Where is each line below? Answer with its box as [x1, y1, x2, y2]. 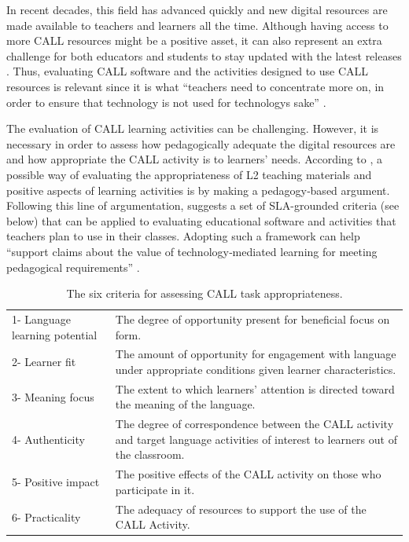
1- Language [12, 310, 71, 327]
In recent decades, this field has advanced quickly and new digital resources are [6, 2, 388, 17]
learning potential [12, 326, 98, 342]
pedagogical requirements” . [6, 258, 140, 275]
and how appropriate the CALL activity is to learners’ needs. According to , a [6, 151, 382, 167]
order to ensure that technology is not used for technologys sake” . [6, 93, 326, 110]
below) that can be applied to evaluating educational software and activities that [6, 212, 396, 229]
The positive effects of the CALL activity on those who [115, 466, 381, 482]
